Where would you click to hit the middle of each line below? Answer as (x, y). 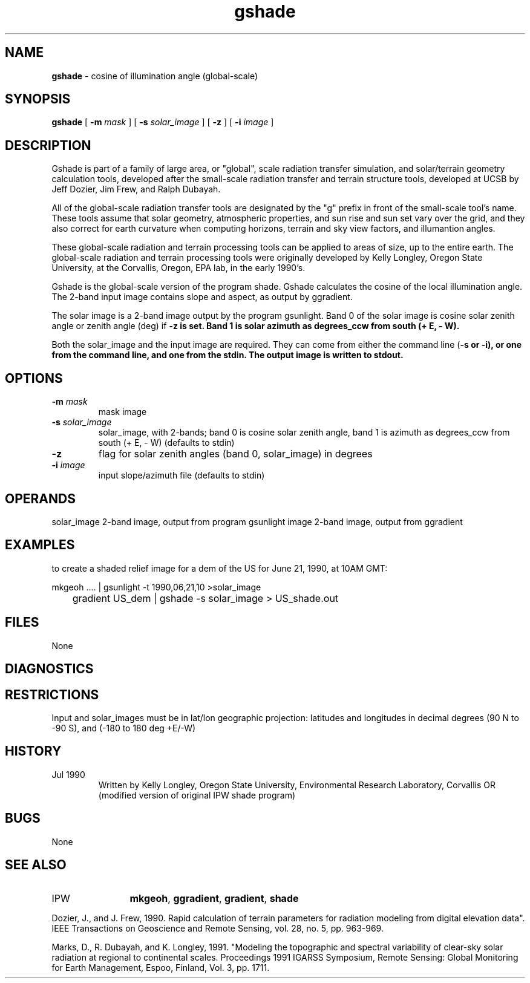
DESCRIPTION (48, 145)
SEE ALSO (36, 865)
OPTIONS (34, 378)
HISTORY (33, 751)
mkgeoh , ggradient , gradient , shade (214, 899)
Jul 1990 (68, 774)
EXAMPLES (40, 545)
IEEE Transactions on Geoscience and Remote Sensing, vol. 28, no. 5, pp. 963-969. (218, 929)
